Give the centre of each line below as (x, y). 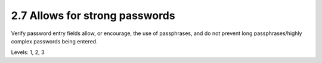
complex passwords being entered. (54, 41)
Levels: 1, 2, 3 (28, 52)
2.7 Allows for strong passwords (93, 15)
